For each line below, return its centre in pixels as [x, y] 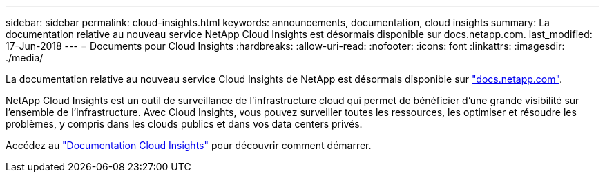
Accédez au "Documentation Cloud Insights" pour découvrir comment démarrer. [189, 145]
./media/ [25, 58]
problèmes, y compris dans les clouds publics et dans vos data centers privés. [184, 124]
